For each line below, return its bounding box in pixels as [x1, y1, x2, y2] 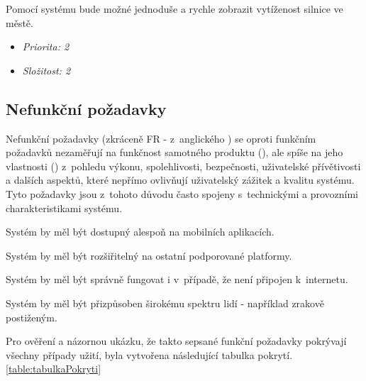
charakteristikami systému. [6, 200, 123, 215]
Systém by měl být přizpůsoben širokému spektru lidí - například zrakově [6, 295, 324, 310]
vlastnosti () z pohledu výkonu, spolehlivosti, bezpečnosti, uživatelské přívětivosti [6, 158, 361, 173]
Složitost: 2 [22, 62, 71, 77]
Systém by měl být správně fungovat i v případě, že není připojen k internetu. [6, 272, 348, 287]
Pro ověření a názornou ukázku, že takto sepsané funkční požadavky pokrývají [6, 333, 347, 348]
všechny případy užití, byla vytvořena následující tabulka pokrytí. [6, 347, 293, 362]
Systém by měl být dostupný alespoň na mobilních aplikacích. [6, 224, 274, 239]
